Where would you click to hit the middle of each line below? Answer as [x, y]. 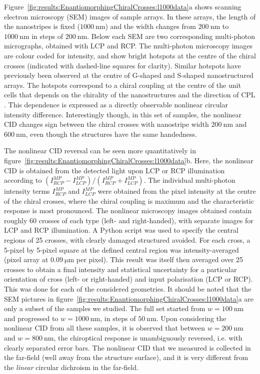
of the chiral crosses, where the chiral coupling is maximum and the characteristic [129, 200]
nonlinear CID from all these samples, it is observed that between [104, 328]
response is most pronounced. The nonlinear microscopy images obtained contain [128, 210]
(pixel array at [26, 259]
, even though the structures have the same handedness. [111, 134]
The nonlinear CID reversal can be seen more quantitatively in [100, 151]
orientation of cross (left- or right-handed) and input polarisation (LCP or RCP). [128, 279]
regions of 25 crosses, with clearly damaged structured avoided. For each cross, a [127, 240]
